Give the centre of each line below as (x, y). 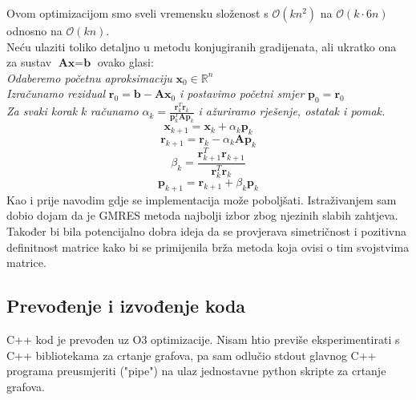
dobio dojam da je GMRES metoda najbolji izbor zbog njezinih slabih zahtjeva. (202, 215)
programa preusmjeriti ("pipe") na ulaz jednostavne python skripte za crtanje (196, 371)
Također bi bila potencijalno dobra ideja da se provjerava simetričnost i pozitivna (207, 231)
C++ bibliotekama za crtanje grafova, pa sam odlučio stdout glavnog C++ (192, 355)
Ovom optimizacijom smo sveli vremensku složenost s (137, 13)
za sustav (29, 62)
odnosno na (34, 30)
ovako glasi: (125, 62)
